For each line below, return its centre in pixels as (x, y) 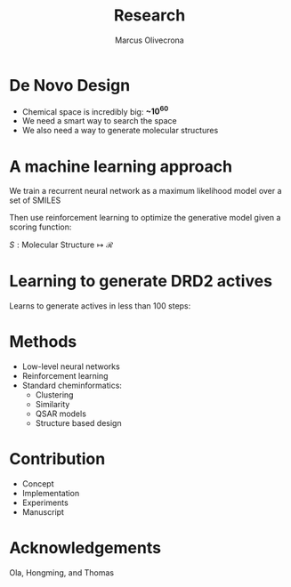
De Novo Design (70, 85)
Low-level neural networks (71, 366)
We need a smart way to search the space (99, 121)
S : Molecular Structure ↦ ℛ (61, 245)
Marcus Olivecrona (150, 40)
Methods (43, 342)
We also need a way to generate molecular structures (120, 131)
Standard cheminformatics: (72, 386)
